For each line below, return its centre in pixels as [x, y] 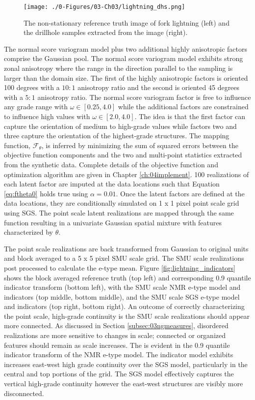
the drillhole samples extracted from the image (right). [106, 32]
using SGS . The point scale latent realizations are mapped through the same [119, 212]
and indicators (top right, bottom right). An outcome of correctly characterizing [124, 306]
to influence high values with [47, 116]
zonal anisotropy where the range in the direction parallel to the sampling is [118, 68]
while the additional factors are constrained [183, 107]
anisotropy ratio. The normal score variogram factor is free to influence [144, 97]
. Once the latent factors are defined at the [180, 193]
